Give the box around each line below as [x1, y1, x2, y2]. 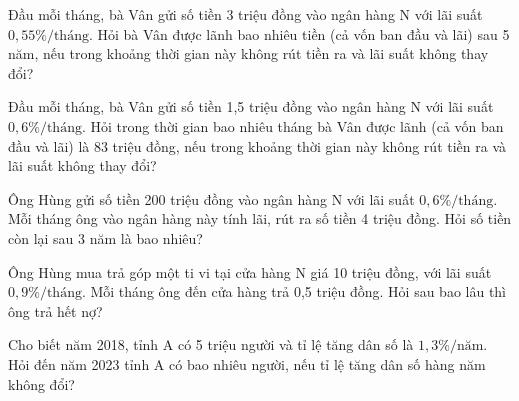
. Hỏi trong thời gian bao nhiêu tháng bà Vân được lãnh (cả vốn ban [81, 115, 504, 136]
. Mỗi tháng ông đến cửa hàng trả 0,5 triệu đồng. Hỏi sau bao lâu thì [81, 281, 507, 302]
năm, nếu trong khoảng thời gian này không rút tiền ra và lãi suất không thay [8, 43, 489, 64]
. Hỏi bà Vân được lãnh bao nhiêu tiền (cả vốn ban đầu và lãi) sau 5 [88, 23, 510, 44]
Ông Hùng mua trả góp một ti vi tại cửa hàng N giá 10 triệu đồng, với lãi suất [8, 261, 492, 282]
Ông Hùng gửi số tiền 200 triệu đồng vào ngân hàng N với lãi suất [8, 188, 415, 209]
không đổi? [8, 373, 75, 394]
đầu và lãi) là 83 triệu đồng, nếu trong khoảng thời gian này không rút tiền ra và [8, 135, 506, 156]
